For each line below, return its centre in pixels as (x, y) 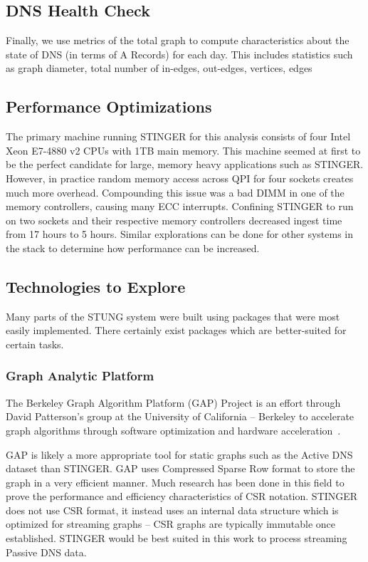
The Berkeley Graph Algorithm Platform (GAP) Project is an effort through (173, 402)
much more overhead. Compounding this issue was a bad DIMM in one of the (175, 192)
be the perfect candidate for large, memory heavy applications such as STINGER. (185, 164)
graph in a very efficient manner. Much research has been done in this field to (175, 482)
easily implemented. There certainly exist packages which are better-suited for (176, 330)
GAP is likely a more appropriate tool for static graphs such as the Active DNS (179, 454)
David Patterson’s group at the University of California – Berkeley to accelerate (180, 416)
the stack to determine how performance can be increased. (133, 248)
